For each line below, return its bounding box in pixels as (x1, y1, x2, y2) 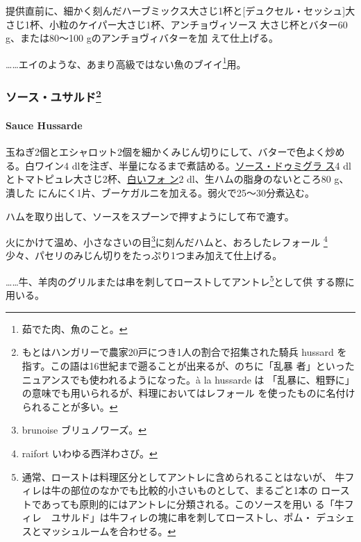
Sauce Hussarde (6, 117, 83, 132)
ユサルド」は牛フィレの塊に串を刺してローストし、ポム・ (51, 510, 313, 525)
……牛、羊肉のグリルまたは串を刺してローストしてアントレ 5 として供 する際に (6, 272, 355, 288)
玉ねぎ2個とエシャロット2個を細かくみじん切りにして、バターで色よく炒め (6, 145, 345, 159)
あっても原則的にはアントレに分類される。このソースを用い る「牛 (41, 496, 344, 511)
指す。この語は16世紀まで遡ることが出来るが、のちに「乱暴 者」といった (22, 358, 355, 372)
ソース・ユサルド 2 (6, 86, 101, 106)
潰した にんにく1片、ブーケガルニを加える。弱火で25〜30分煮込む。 (6, 185, 314, 199)
